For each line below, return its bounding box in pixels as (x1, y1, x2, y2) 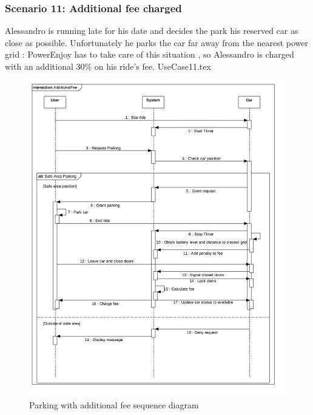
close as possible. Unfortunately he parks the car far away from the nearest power (5, 36, 309, 49)
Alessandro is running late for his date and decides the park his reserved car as (5, 24, 298, 37)
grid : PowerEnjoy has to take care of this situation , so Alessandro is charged (5, 48, 294, 61)
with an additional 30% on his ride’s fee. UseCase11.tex (5, 60, 211, 72)
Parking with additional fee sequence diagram (29, 398, 199, 411)
